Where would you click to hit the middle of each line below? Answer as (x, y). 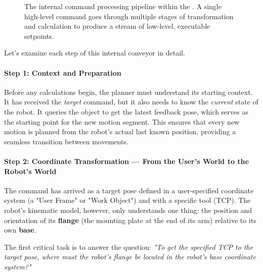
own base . (20, 230)
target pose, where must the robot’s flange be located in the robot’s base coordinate (130, 257)
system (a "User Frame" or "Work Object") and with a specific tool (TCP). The (127, 200)
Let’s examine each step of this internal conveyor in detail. (95, 53)
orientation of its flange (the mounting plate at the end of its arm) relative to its (130, 220)
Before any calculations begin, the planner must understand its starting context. (128, 92)
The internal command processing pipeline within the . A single (123, 6)
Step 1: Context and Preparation (63, 72)
